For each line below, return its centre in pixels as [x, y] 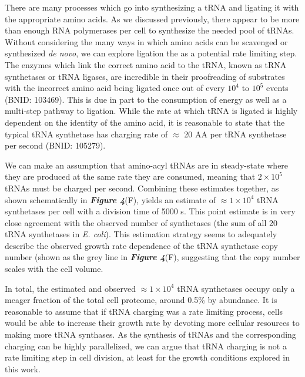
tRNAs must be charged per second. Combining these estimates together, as [142, 188]
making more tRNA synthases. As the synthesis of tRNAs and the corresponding [150, 334]
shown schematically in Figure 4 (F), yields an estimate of [110, 199]
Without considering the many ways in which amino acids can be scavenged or [146, 41]
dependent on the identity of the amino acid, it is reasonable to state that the [145, 122]
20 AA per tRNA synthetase [235, 134]
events [277, 88]
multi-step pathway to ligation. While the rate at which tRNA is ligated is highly [151, 111]
